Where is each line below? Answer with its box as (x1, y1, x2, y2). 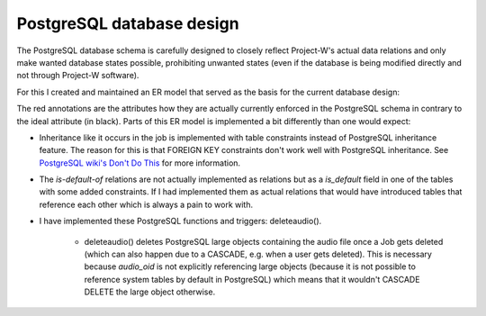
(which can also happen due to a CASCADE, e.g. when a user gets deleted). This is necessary (84, 248, 432, 260)
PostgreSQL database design (16, 14, 239, 33)
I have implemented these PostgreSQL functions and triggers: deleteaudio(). (39, 216, 322, 227)
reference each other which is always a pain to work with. (39, 199, 254, 210)
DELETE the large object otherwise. (84, 286, 216, 297)
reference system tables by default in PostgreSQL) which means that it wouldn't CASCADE (84, 274, 420, 284)
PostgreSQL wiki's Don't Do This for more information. (39, 158, 241, 168)
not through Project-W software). (16, 70, 139, 81)
